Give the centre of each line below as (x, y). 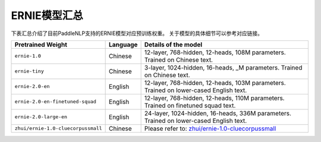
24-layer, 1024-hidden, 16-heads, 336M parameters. (218, 113)
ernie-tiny (29, 71)
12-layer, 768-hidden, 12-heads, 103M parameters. (215, 83)
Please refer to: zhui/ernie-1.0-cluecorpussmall (210, 128)
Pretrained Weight (41, 45)
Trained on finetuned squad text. (190, 105)
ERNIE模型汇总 (47, 15)
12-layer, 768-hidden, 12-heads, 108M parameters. (215, 52)
